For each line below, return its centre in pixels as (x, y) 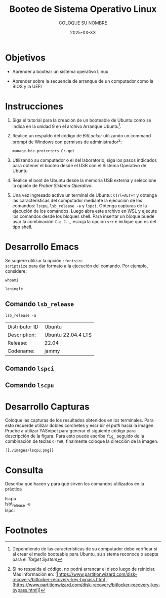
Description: (22, 335)
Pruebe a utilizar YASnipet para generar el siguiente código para (70, 431)
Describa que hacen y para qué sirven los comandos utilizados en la (75, 484)
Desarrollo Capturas (47, 406)
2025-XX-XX (83, 32)
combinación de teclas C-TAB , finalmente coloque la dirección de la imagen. (82, 441)
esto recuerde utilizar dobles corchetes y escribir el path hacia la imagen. (80, 425)
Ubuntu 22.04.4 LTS (68, 335)
